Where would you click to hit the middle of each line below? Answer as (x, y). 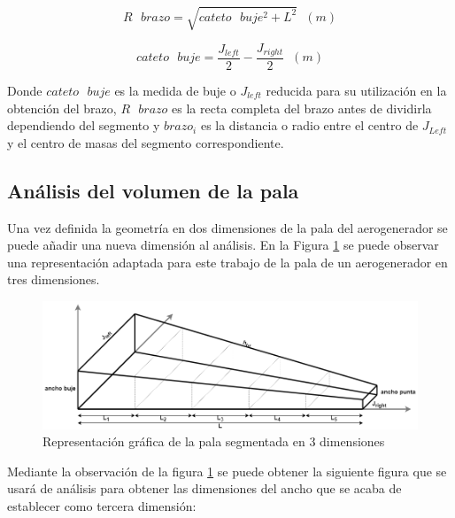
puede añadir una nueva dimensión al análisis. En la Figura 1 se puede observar (223, 245)
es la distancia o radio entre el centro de (309, 125)
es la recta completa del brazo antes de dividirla (302, 108)
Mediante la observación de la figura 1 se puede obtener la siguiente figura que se (227, 471)
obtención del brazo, (62, 108)
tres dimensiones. (54, 279)
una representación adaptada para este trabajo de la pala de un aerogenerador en (227, 262)
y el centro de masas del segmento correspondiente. (146, 142)
